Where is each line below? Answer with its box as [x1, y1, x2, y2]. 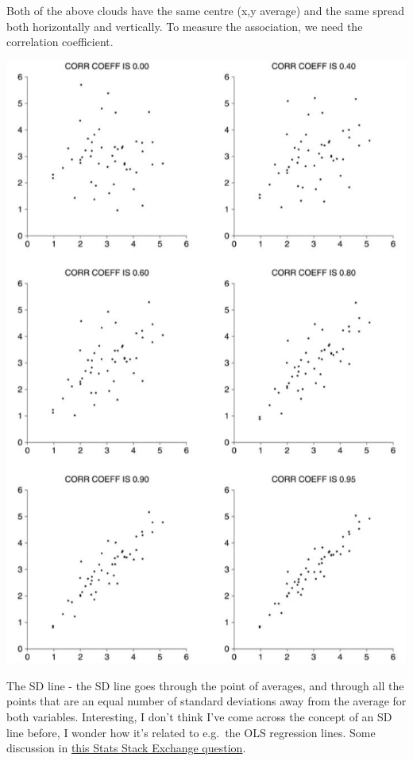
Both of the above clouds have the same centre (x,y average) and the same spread [6, 2, 405, 18]
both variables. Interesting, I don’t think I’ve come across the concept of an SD [6, 709, 392, 725]
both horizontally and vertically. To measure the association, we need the [6, 17, 363, 34]
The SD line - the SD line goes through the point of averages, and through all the [6, 677, 404, 693]
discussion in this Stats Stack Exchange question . [6, 740, 246, 756]
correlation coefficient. [6, 33, 114, 50]
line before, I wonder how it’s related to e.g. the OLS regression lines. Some [6, 724, 376, 740]
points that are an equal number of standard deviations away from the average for [6, 693, 407, 709]
